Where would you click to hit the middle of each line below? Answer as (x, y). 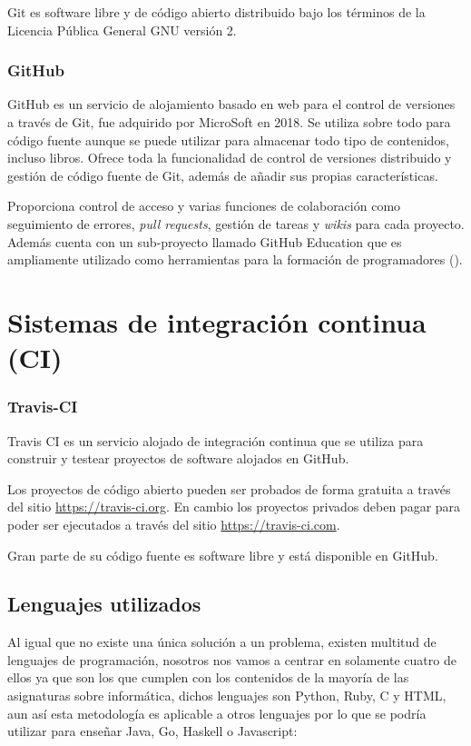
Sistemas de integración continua (217, 321)
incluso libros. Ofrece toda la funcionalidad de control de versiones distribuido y (230, 158)
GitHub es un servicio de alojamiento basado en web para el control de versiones (231, 104)
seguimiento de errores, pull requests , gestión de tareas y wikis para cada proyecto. (236, 223)
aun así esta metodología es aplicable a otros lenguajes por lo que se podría (217, 713)
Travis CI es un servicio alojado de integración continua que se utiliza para (216, 440)
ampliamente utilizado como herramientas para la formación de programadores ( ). (235, 259)
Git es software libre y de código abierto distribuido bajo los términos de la (216, 12)
